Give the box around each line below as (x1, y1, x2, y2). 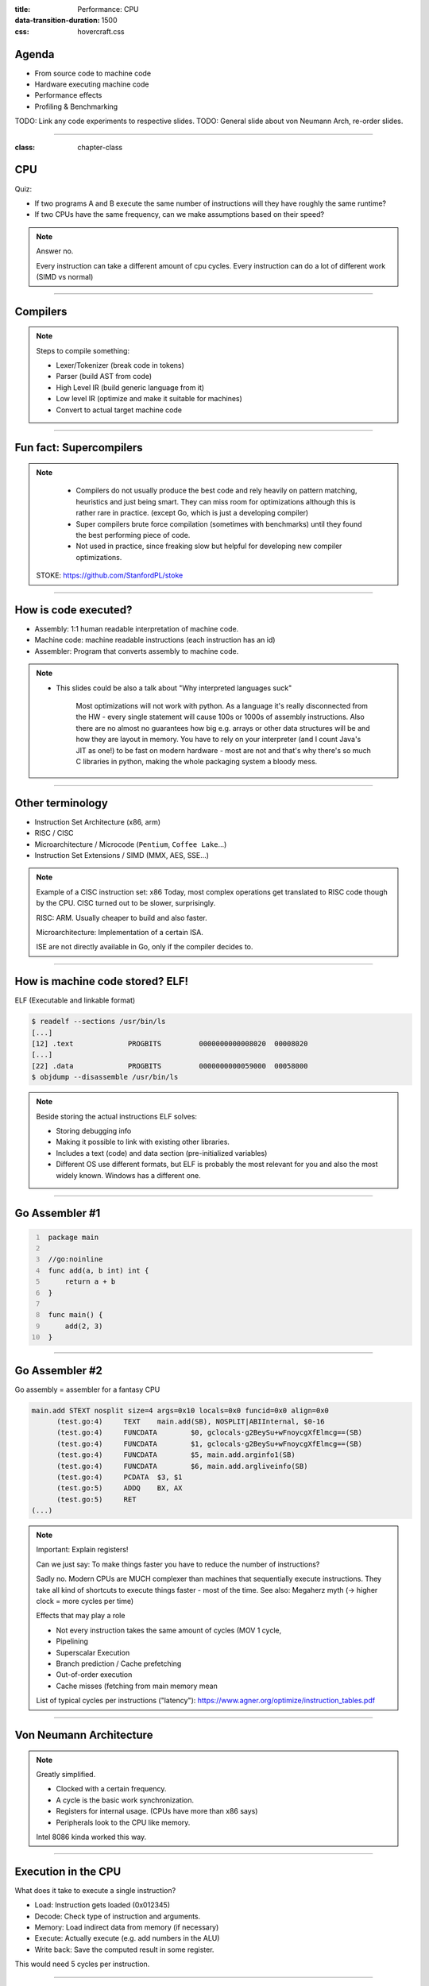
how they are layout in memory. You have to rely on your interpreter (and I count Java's (75, 735, 361, 744)
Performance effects (34, 91, 102, 100)
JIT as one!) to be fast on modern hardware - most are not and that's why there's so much (75, 745, 371, 755)
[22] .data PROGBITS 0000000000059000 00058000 (31, 1061, 308, 1070)
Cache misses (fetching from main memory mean (56, 1681, 218, 1690)
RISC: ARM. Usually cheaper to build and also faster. (36, 913, 207, 922)
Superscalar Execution (56, 1648, 130, 1657)
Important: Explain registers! (36, 1545, 129, 1555)
